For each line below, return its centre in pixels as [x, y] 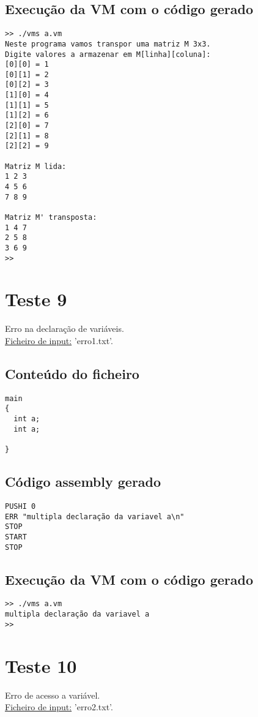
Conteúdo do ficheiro [72, 374]
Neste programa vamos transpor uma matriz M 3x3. [108, 44]
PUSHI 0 [20, 506]
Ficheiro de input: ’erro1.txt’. [59, 341]
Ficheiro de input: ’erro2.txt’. [59, 707]
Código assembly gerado [83, 482]
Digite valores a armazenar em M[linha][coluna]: [108, 54]
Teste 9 [36, 299]
